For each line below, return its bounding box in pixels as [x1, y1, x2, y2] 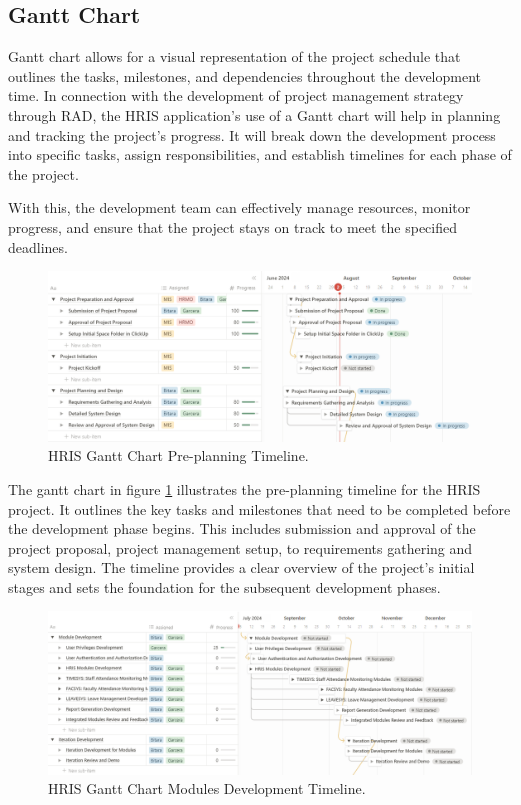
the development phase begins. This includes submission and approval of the [8, 518, 476, 539]
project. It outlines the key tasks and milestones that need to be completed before [8, 498, 511, 519]
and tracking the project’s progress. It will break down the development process [8, 124, 496, 145]
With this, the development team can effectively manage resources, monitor [8, 197, 471, 218]
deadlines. [8, 236, 68, 257]
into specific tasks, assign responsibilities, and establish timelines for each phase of [8, 144, 512, 165]
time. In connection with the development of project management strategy [8, 85, 464, 106]
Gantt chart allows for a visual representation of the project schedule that [8, 46, 461, 67]
